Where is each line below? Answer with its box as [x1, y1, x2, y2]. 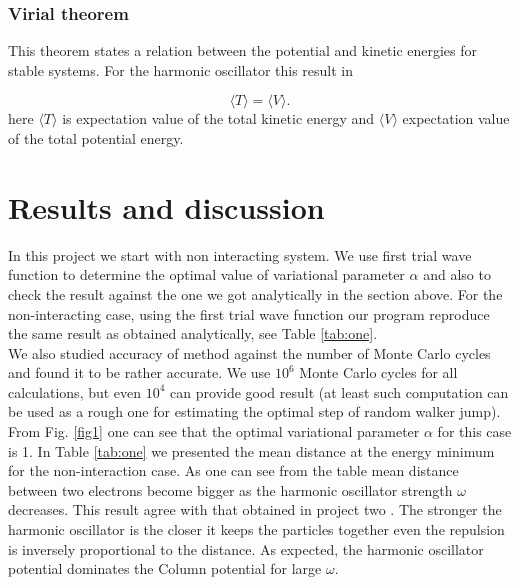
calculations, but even [8, 381, 142, 402]
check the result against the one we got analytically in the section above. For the [8, 283, 503, 304]
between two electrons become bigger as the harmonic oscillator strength [8, 479, 453, 500]
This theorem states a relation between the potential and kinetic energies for [8, 40, 478, 61]
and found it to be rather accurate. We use [8, 362, 271, 383]
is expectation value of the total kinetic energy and [62, 108, 375, 129]
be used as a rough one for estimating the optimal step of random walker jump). [8, 401, 501, 422]
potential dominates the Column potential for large [8, 558, 322, 579]
